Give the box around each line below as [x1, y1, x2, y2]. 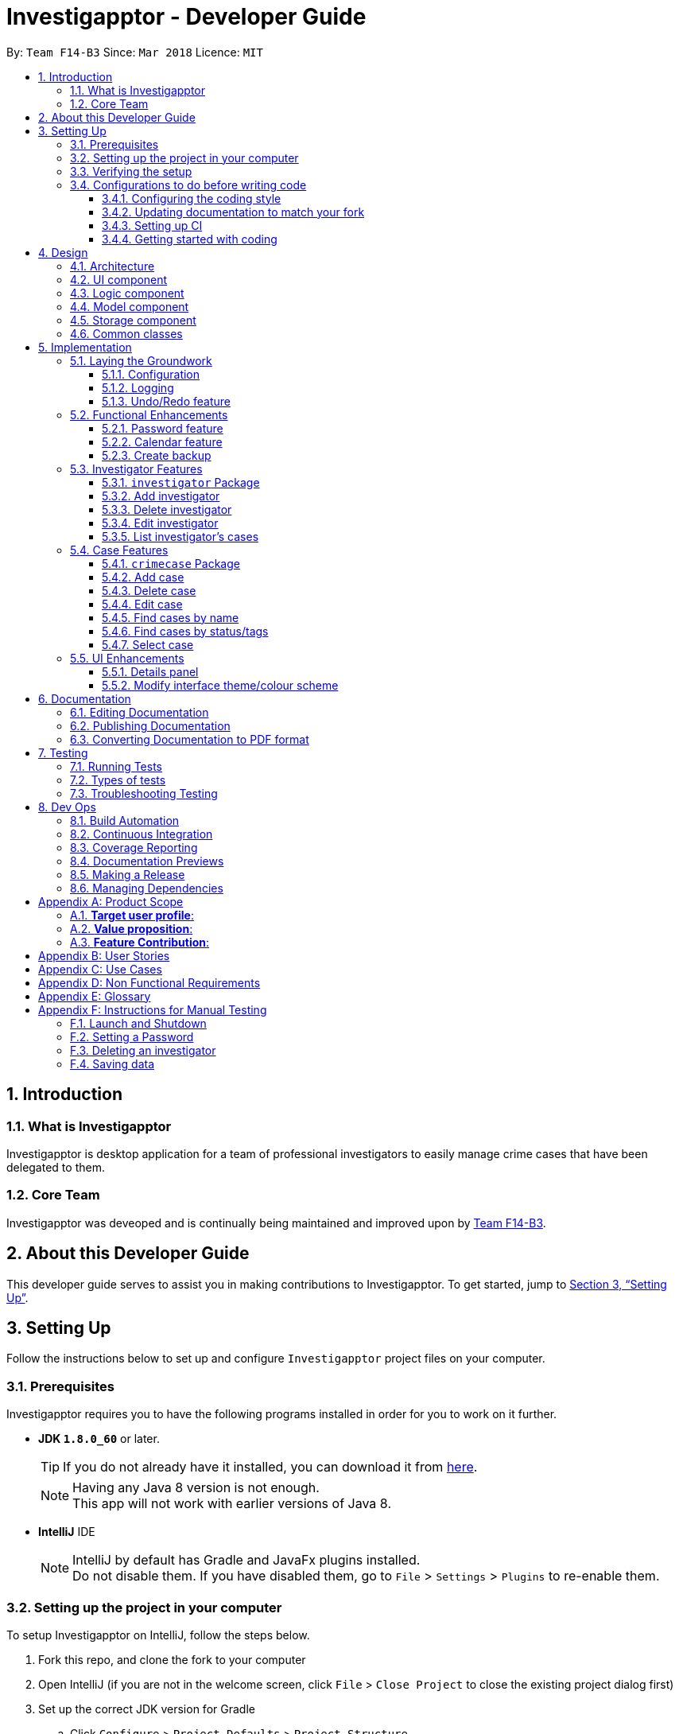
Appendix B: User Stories [38, 948, 170, 962]
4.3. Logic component [70, 286, 184, 300]
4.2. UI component [70, 272, 168, 286]
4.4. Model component [70, 299, 189, 313]
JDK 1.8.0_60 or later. [38, 1432, 160, 1446]
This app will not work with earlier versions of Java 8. [72, 1495, 391, 1512]
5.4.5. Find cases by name [102, 610, 239, 624]
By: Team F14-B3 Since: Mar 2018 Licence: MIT [6, 45, 263, 59]
